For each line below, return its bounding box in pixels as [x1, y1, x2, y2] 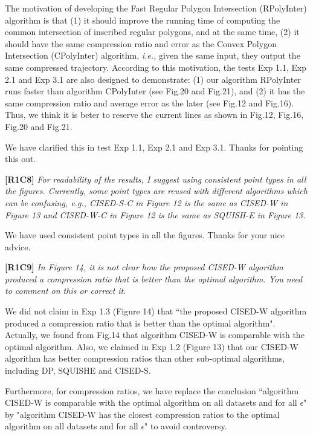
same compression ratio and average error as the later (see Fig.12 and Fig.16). [5, 96, 294, 109]
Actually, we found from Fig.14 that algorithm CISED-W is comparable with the [5, 328, 305, 341]
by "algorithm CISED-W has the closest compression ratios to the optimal [5, 408, 280, 420]
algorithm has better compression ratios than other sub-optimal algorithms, [5, 352, 285, 365]
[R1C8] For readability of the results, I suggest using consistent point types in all [5, 172, 306, 185]
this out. [5, 152, 36, 165]
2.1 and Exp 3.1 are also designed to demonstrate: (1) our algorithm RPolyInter [5, 73, 301, 85]
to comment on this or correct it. [5, 284, 126, 297]
